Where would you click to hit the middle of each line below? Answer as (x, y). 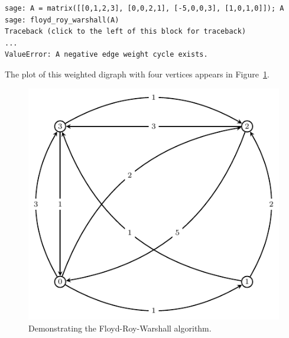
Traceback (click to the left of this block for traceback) (126, 32)
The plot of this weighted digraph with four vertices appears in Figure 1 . (137, 74)
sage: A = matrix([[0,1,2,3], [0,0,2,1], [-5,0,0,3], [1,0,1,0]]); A (144, 8)
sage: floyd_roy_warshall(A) (62, 20)
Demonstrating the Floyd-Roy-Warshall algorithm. (120, 328)
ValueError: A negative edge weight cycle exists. (106, 55)
